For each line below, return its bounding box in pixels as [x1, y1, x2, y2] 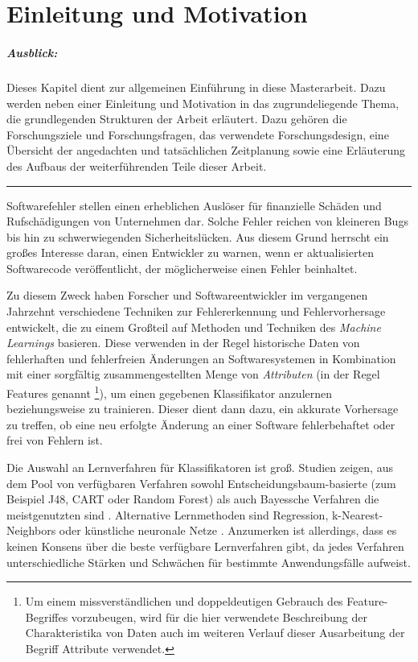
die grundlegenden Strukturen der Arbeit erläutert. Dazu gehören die [6, 110, 347, 127]
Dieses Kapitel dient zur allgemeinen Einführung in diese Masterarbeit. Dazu [6, 78, 386, 95]
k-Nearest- [331, 506, 383, 523]
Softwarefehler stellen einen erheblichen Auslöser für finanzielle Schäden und [6, 197, 382, 213]
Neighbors [6, 522, 56, 539]
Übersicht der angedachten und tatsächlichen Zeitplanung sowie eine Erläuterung [6, 142, 406, 159]
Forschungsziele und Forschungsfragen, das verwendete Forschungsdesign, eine [6, 126, 389, 143]
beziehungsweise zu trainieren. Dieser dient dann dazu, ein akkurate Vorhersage [6, 400, 399, 417]
